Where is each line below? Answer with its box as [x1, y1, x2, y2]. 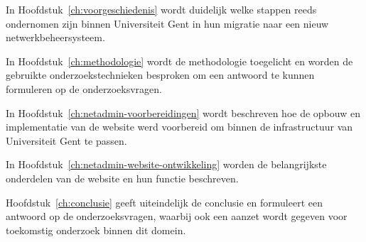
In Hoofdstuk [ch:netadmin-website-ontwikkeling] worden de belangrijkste [6, 157, 327, 172]
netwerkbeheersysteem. [6, 30, 105, 45]
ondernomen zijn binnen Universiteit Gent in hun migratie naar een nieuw [6, 16, 329, 31]
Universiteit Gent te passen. [6, 133, 127, 148]
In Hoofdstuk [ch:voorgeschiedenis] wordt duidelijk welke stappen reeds [6, 2, 317, 16]
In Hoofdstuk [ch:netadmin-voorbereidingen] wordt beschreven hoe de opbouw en [6, 105, 360, 120]
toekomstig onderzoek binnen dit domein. [6, 222, 186, 237]
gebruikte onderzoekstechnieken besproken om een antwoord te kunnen [6, 67, 315, 82]
